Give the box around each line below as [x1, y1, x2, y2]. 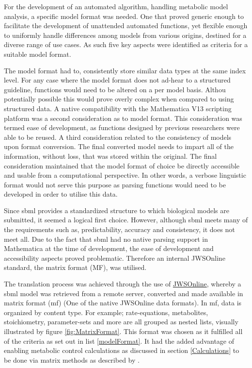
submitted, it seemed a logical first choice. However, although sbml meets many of [4, 215, 248, 225]
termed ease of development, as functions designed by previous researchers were [4, 122, 240, 133]
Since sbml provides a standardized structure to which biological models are [4, 205, 229, 215]
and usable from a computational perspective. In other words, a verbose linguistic [4, 170, 246, 180]
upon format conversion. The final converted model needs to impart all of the [4, 141, 234, 151]
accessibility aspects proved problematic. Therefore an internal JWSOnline [4, 252, 225, 263]
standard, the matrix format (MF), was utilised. [4, 262, 147, 272]
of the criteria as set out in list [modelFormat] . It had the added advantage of [4, 335, 235, 346]
